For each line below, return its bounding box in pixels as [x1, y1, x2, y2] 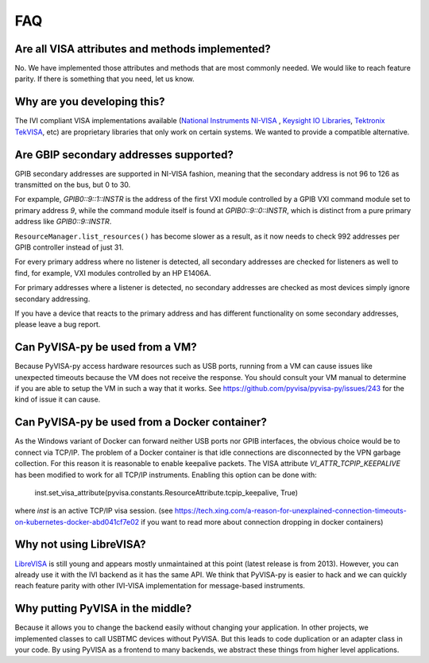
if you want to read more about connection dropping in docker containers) [140, 517, 384, 526]
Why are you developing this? [14, 95, 165, 109]
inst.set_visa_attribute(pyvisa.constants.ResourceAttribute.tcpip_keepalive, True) [34, 487, 298, 497]
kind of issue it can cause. [14, 394, 101, 405]
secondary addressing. [14, 294, 91, 304]
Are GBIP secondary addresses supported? [14, 148, 234, 161]
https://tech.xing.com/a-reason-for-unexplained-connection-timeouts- [175, 506, 407, 516]
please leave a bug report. [14, 320, 101, 329]
